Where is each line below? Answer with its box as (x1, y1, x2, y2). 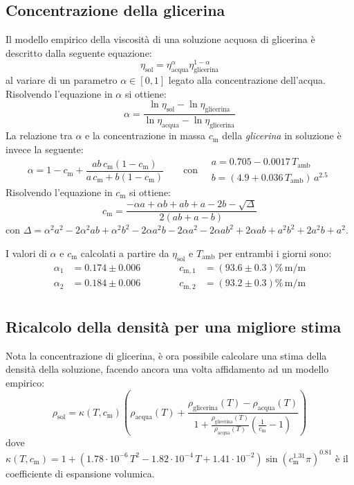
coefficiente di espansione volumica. (6, 466, 155, 480)
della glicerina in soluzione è (222, 128, 342, 143)
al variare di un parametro (6, 73, 118, 87)
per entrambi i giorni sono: (218, 245, 332, 260)
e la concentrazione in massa (85, 128, 205, 143)
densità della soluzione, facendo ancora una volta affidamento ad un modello (6, 362, 329, 376)
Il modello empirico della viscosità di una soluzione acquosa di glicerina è (6, 32, 315, 46)
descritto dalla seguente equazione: (6, 45, 152, 60)
